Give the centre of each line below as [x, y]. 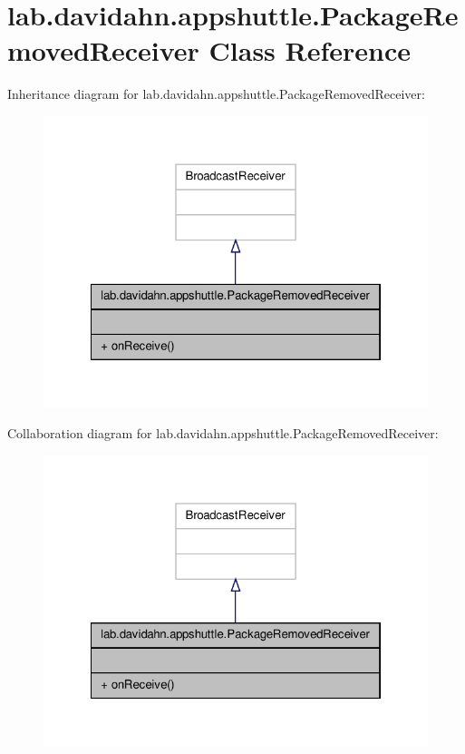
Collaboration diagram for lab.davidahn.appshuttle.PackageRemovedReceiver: [223, 433]
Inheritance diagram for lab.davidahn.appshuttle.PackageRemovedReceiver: [216, 94]
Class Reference [310, 50]
